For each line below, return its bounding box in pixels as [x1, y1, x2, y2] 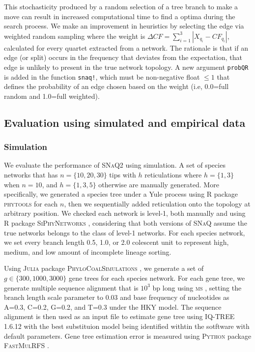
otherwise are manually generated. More [98, 179, 219, 189]
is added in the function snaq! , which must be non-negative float [4, 71, 200, 82]
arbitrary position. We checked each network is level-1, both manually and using [4, 208, 246, 218]
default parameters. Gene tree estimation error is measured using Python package [4, 330, 252, 341]
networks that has [4, 170, 58, 180]
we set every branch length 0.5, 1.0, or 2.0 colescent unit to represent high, [4, 237, 229, 247]
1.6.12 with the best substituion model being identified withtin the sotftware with [4, 321, 250, 331]
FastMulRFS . [4, 340, 49, 351]
